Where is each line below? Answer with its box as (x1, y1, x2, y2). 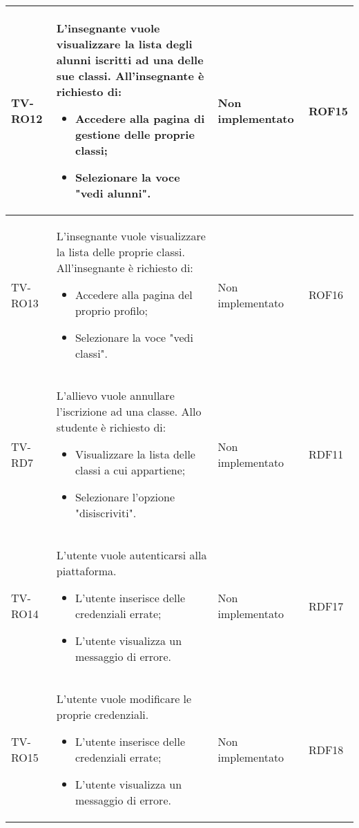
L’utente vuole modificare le (56, 691, 192, 706)
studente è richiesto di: (56, 419, 166, 435)
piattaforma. (56, 563, 117, 579)
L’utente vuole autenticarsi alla (56, 547, 207, 563)
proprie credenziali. (56, 706, 149, 722)
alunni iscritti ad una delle (56, 52, 204, 68)
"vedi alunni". (75, 185, 151, 201)
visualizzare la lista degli (56, 36, 193, 52)
